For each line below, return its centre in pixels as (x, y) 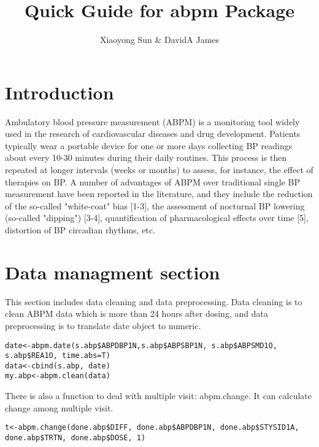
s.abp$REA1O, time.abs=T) (58, 356)
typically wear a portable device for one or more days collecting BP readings (149, 145)
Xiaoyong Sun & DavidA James (159, 40)
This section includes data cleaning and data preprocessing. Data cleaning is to (154, 301)
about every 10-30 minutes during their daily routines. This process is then (146, 157)
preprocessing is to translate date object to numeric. (103, 325)
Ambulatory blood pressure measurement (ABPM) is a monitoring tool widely (152, 121)
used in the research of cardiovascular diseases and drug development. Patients (153, 134)
